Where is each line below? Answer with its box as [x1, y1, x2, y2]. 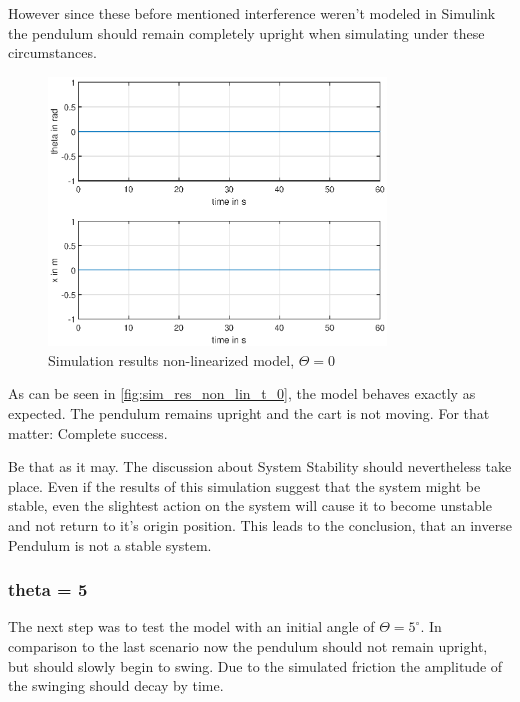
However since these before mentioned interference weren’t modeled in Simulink [8, 3, 496, 23]
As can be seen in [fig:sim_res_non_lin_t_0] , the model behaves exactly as [8, 383, 476, 404]
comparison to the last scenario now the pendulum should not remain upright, [8, 635, 488, 656]
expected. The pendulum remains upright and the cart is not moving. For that [8, 402, 490, 423]
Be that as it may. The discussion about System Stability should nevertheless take [8, 456, 512, 477]
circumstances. [8, 42, 97, 63]
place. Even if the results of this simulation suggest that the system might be [8, 475, 481, 496]
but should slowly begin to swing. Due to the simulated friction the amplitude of [8, 655, 503, 676]
